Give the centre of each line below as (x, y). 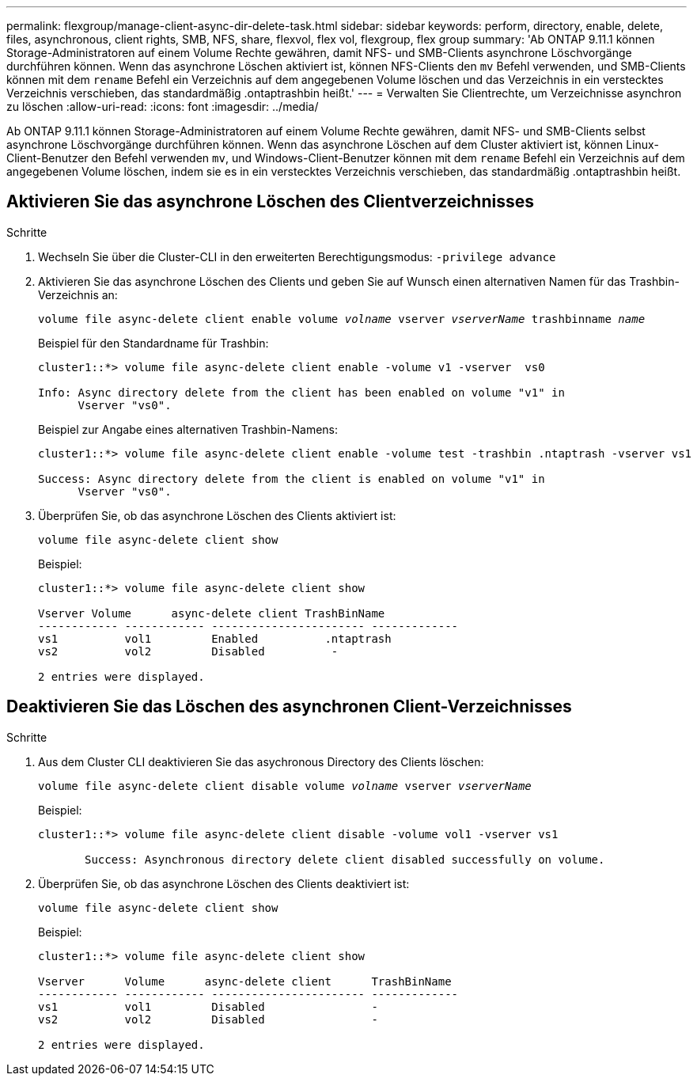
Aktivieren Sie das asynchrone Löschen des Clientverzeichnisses (270, 202)
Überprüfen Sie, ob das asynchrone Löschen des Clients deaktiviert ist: (224, 883)
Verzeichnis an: (78, 294)
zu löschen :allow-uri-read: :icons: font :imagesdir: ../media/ (163, 106)
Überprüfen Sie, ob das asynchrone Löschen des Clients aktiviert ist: (217, 515)
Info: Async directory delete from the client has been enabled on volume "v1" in (301, 392)
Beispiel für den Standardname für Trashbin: (153, 343)
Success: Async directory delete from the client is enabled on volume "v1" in (292, 478)
